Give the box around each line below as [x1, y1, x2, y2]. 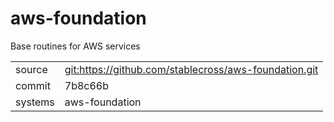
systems [15, 95, 55, 109]
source [15, 62, 48, 76]
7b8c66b [64, 78, 109, 92]
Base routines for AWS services [10, 40, 141, 52]
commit [15, 78, 51, 92]
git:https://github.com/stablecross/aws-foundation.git [64, 62, 319, 76]
